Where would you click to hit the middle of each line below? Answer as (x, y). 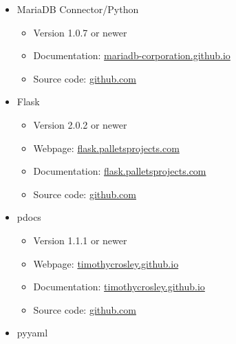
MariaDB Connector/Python (78, 9)
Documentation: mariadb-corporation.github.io (132, 55)
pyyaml (32, 333)
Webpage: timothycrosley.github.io (106, 263)
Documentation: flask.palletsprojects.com (120, 171)
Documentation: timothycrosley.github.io (119, 287)
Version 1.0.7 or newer (80, 32)
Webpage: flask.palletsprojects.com (106, 148)
